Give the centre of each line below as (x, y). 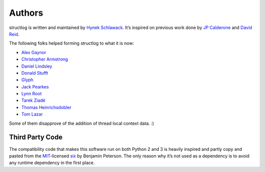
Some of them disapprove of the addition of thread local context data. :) (81, 123)
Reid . (14, 34)
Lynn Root (31, 94)
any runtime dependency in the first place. (52, 163)
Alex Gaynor (34, 52)
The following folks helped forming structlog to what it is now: (72, 43)
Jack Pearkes (35, 86)
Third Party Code (36, 137)
